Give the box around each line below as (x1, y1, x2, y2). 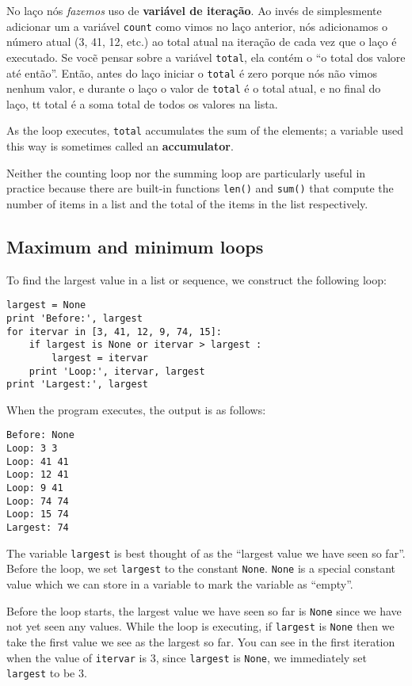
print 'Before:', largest (6, 312, 143, 324)
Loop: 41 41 (6, 455, 69, 467)
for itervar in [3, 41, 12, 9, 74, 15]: (6, 326, 223, 337)
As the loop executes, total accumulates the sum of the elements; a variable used (6, 122, 403, 139)
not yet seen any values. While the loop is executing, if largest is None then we (6, 618, 395, 635)
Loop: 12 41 (6, 469, 69, 481)
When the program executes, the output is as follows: (6, 401, 266, 417)
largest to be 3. (6, 665, 87, 681)
